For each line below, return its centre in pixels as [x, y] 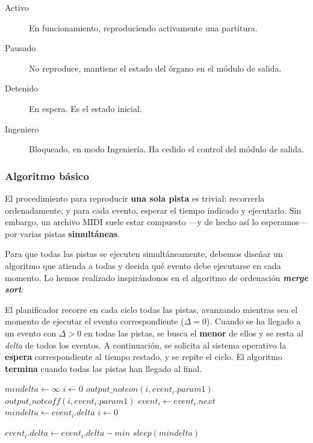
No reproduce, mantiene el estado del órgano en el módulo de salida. [155, 68]
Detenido [22, 88]
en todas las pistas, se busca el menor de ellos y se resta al [194, 333]
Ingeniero [22, 129]
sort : [14, 289]
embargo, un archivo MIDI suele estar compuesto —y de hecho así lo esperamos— [156, 222]
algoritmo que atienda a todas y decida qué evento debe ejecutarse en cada [143, 265]
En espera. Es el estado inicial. [85, 108]
